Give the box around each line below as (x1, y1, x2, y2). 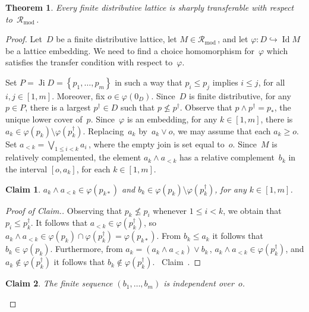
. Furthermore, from (50, 242, 123, 255)
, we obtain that (223, 204, 282, 216)
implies (212, 75, 238, 88)
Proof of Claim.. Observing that (5, 204, 122, 216)
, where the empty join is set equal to (88, 137, 225, 150)
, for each (76, 162, 111, 175)
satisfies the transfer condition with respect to (5, 56, 173, 68)
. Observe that (179, 101, 232, 114)
